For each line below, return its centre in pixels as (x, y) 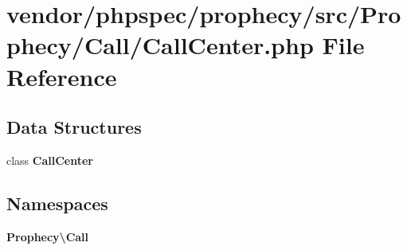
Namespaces (57, 203)
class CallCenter (50, 160)
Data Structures (74, 127)
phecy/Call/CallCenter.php (160, 45)
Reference (62, 76)
